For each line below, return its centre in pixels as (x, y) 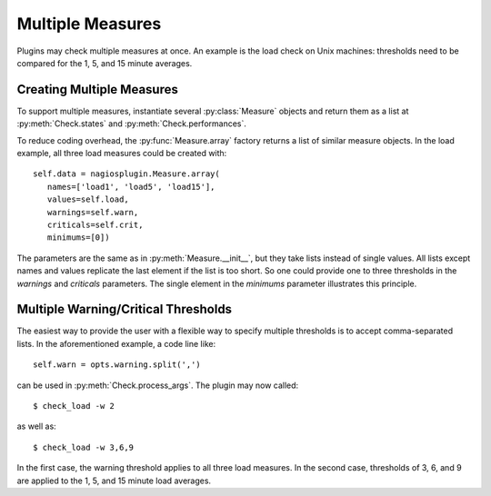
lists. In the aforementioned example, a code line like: (116, 343)
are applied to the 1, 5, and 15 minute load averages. (114, 481)
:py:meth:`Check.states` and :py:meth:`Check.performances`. (132, 124)
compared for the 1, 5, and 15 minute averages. (105, 63)
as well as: (36, 426)
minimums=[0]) (78, 238)
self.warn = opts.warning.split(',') (117, 365)
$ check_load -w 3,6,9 (84, 447)
